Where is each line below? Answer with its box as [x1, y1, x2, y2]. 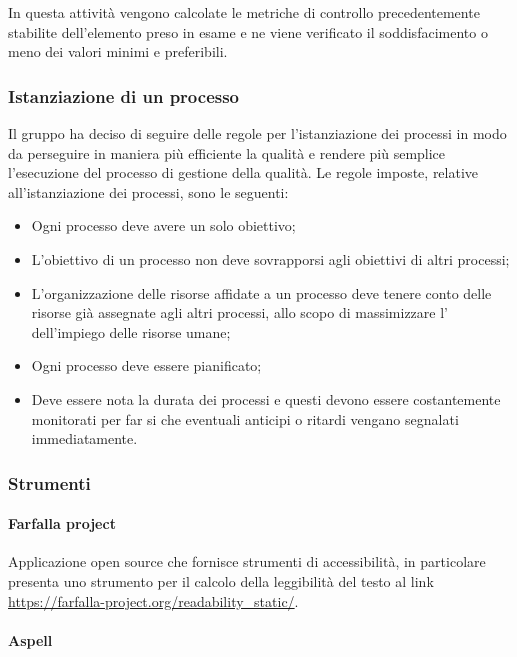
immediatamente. [31, 428, 138, 449]
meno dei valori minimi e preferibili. [8, 41, 228, 62]
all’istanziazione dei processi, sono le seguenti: [8, 181, 289, 202]
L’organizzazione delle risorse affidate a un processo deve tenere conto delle [31, 282, 492, 303]
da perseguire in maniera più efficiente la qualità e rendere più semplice [8, 142, 446, 163]
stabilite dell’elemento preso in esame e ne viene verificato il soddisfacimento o [8, 21, 488, 42]
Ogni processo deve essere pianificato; [31, 355, 262, 376]
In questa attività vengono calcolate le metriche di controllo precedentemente [8, 2, 480, 22]
